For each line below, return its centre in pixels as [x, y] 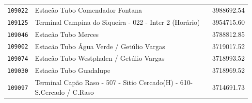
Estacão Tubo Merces [67, 34]
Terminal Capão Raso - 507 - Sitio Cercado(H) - [106, 82]
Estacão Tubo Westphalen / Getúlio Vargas [100, 58]
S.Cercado [50, 92]
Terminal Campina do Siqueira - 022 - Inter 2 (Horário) [117, 22]
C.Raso [83, 92]
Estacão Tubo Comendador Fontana [88, 9]
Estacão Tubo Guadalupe [72, 70]
